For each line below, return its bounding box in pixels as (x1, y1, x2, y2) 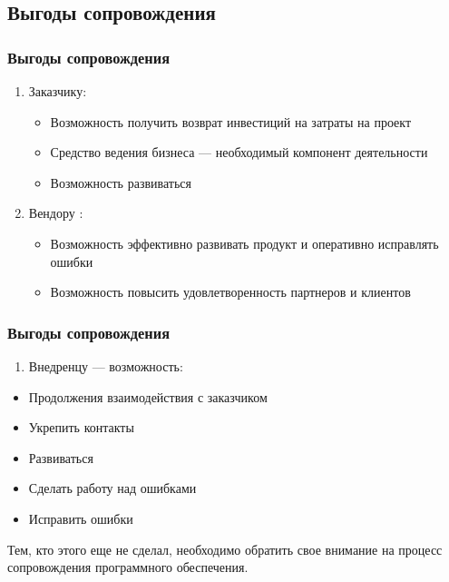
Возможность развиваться (50, 173, 191, 192)
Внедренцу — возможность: (28, 356, 183, 375)
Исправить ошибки (28, 508, 133, 528)
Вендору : (28, 203, 83, 222)
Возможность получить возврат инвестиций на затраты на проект (50, 112, 412, 131)
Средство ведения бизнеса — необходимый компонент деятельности (50, 143, 428, 162)
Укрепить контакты (28, 418, 134, 437)
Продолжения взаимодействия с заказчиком (28, 387, 268, 406)
